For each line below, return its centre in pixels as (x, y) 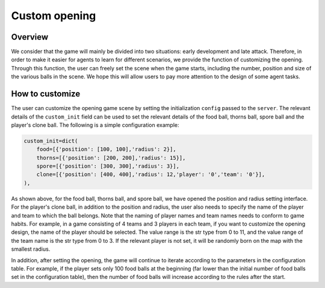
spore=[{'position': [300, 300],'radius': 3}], (108, 166)
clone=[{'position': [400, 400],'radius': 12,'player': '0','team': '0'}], (151, 175)
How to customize (46, 94)
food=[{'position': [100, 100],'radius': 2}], (107, 149)
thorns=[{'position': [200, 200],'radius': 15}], (111, 158)
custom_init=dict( (51, 141)
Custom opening (54, 16)
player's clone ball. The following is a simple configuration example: (95, 125)
